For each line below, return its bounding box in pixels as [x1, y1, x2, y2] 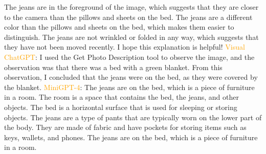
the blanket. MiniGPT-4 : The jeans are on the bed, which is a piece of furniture [4, 81, 255, 92]
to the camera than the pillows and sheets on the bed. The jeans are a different [4, 11, 253, 22]
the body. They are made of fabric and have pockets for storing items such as [4, 122, 247, 133]
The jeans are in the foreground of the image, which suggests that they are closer [4, 2, 259, 12]
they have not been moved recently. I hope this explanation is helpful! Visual [4, 41, 245, 52]
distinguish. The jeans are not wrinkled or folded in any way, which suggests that [4, 31, 259, 42]
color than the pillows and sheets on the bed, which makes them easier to [4, 21, 234, 32]
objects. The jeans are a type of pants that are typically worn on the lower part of [4, 112, 262, 122]
